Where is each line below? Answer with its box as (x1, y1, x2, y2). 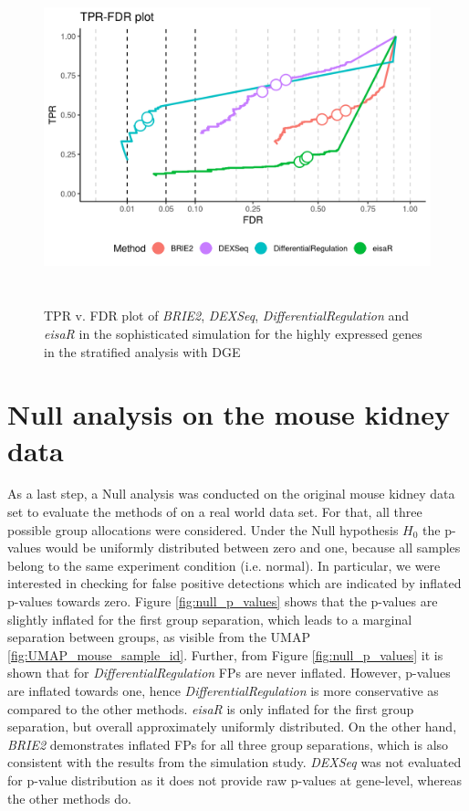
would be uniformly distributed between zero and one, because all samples (45, 538, 461, 557)
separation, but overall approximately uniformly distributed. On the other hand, (7, 717, 457, 736)
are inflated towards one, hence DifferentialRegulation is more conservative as (7, 681, 439, 700)
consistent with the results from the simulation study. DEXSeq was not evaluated (7, 753, 462, 772)
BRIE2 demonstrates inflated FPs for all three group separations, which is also (7, 734, 449, 753)
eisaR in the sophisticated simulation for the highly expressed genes (44, 323, 422, 342)
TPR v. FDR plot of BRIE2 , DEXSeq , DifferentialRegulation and (44, 306, 410, 325)
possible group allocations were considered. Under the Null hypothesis (7, 520, 399, 539)
